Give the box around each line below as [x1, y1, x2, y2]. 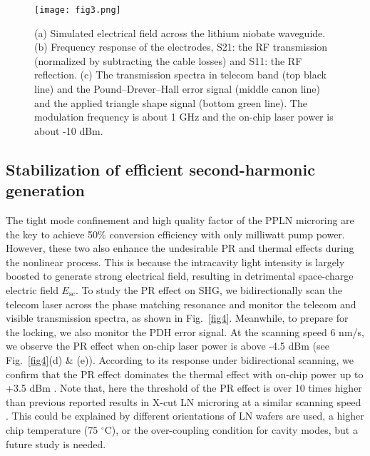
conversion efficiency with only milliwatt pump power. [109, 226, 345, 241]
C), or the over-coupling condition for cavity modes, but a [104, 422, 358, 437]
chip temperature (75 [6, 422, 98, 437]
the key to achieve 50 [6, 226, 98, 241]
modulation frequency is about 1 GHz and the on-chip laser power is [34, 109, 334, 124]
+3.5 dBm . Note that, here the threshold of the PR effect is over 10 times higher [6, 380, 362, 395]
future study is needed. [6, 436, 106, 451]
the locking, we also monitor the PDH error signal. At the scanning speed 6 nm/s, [6, 324, 364, 339]
